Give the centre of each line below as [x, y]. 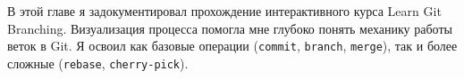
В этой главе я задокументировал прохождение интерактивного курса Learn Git [224, 11]
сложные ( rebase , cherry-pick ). [98, 63]
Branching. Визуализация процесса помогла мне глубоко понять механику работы [230, 28]
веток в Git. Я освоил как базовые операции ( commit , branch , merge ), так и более [232, 46]
